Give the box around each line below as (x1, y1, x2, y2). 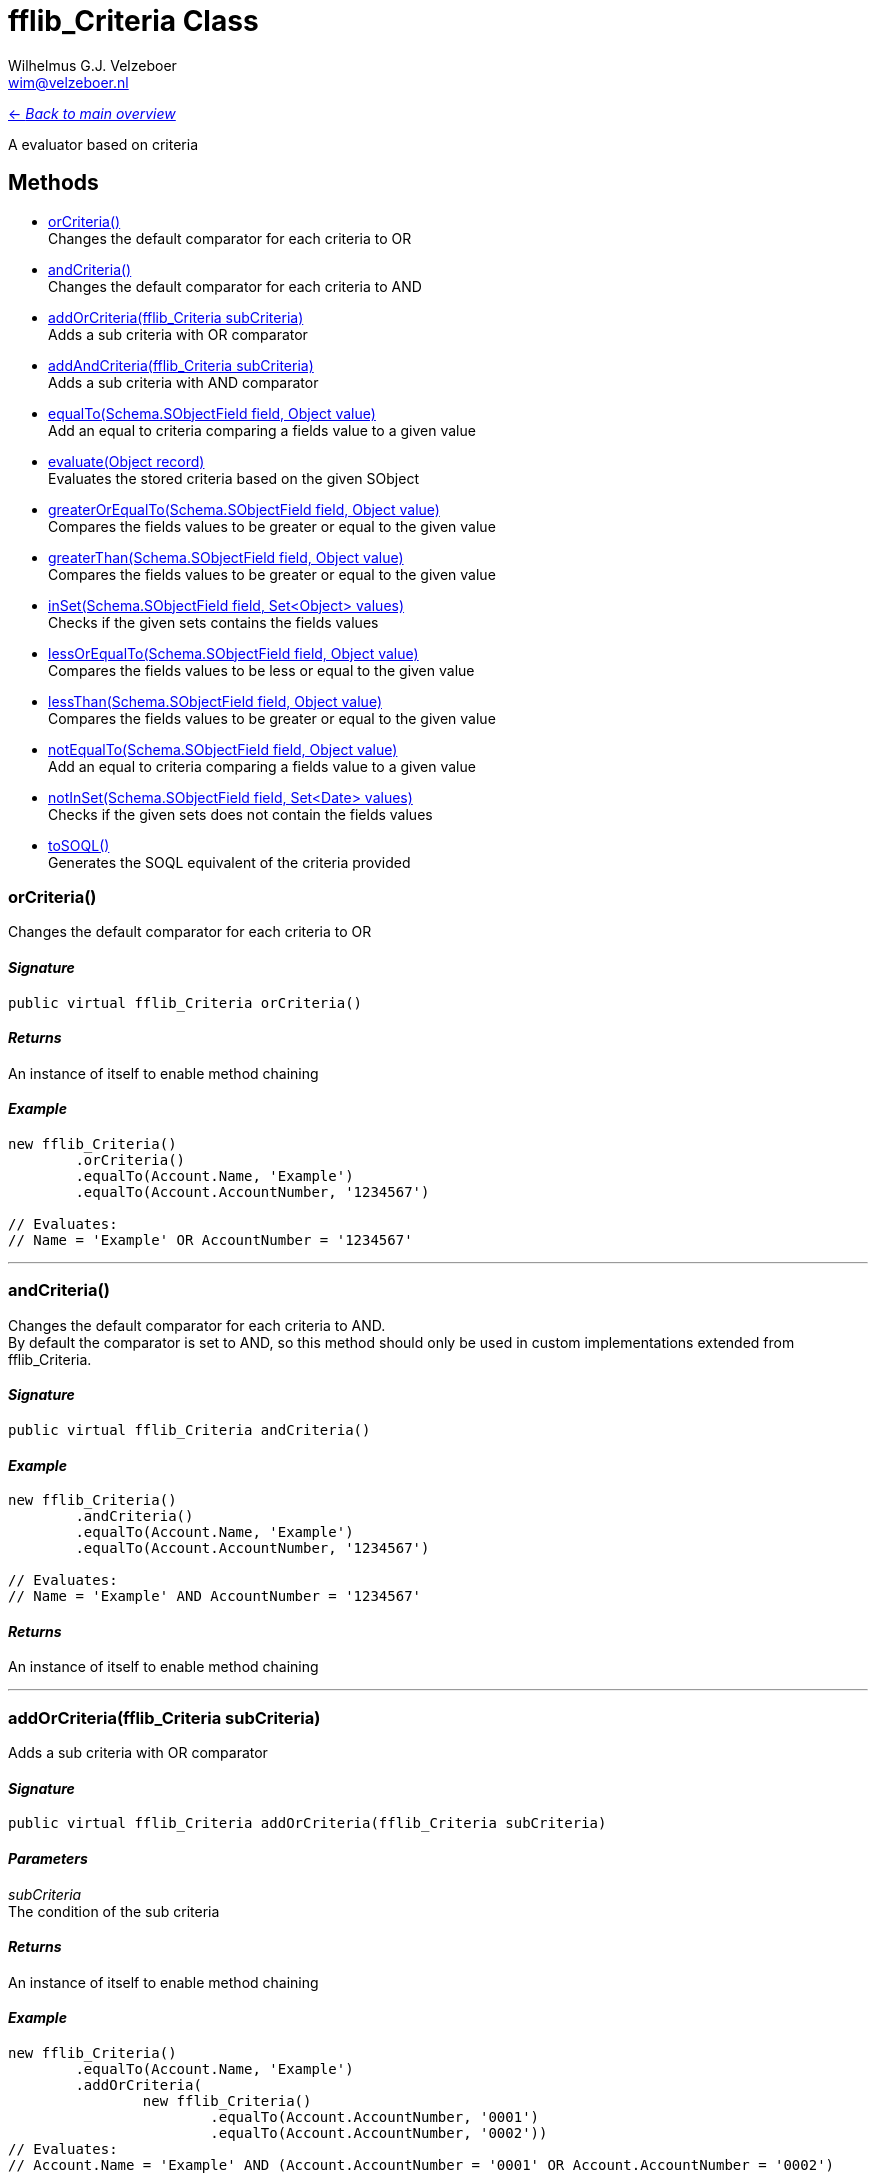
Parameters (8, 1849, 88, 1867)
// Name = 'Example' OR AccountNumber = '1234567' (8, 1232, 413, 1248)
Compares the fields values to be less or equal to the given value (48, 661, 475, 679)
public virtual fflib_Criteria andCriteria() (8, 1421, 371, 1438)
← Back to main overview (8, 104, 176, 122)
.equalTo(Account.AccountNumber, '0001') (210, 2109, 540, 2126)
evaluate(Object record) (48, 452, 205, 470)
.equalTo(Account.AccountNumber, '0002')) (210, 2125, 548, 2142)
